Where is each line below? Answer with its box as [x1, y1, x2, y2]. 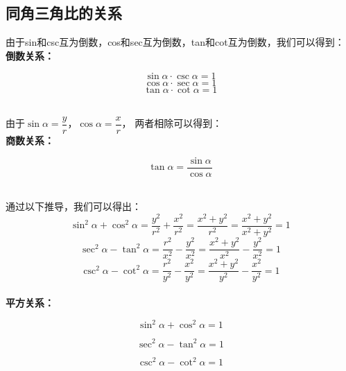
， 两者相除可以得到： [121, 116, 223, 130]
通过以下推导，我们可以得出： [6, 199, 141, 214]
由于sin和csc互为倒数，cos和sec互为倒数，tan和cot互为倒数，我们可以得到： [6, 35, 345, 49]
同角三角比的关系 [6, 2, 122, 24]
